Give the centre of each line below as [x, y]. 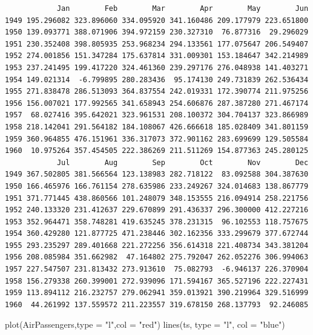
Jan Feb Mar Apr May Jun [183, 8]
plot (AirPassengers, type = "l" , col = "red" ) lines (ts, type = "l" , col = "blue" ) [145, 324]
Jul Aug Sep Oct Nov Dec [183, 162]
